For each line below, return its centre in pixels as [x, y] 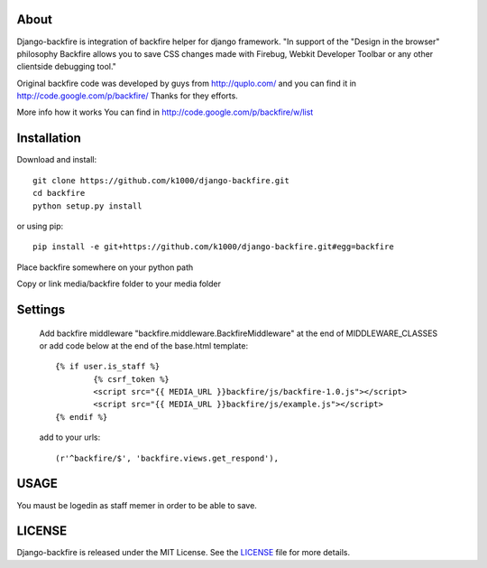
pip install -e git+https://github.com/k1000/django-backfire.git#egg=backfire [213, 247]
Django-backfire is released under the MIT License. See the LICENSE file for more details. [184, 553]
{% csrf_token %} [132, 379]
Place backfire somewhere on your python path [105, 267]
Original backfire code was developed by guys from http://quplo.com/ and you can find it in [186, 83]
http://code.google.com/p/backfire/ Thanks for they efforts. [127, 96]
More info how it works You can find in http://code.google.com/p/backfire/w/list [165, 112]
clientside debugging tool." [67, 67]
